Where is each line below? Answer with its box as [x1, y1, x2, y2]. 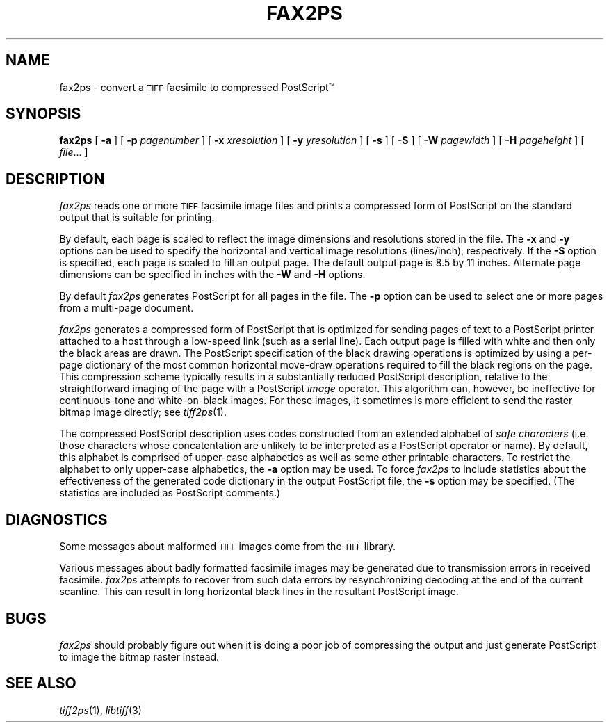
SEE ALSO [6, 674, 76, 693]
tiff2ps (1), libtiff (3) [59, 704, 142, 716]
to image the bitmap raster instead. [59, 650, 220, 663]
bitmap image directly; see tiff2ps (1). [59, 406, 227, 419]
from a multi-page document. [59, 302, 194, 314]
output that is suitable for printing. [59, 211, 215, 224]
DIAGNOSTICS [6, 510, 108, 528]
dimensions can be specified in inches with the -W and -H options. [59, 268, 366, 281]
